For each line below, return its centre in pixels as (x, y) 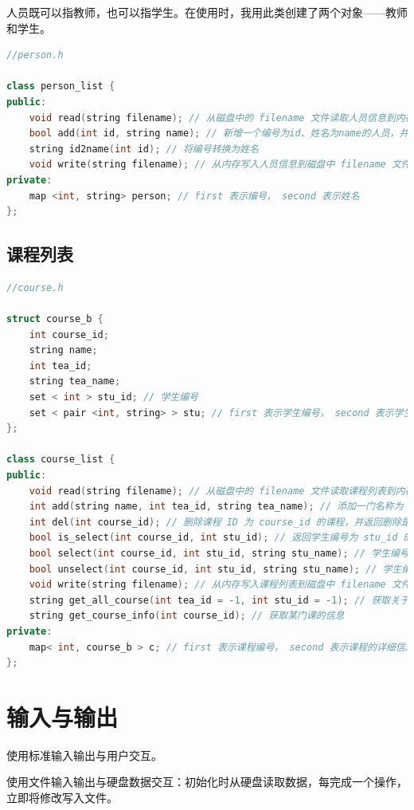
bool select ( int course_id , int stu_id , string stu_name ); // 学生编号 (219, 554)
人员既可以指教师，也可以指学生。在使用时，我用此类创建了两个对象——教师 (207, 12)
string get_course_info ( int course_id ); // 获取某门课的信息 (187, 616)
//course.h (35, 287)
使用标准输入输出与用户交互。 (84, 755)
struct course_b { (55, 319)
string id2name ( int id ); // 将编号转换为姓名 (144, 149)
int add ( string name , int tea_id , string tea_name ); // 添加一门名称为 (216, 507)
